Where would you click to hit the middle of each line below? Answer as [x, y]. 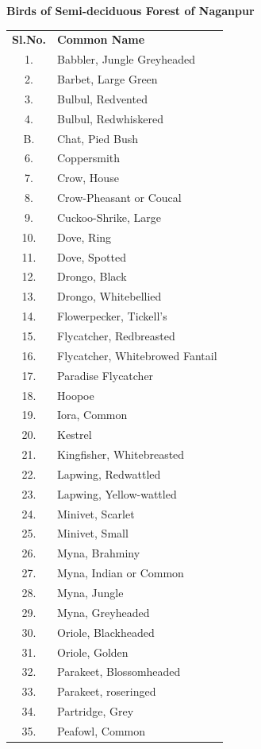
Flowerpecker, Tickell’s [112, 316]
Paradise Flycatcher [106, 375]
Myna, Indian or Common [121, 573]
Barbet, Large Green [107, 79]
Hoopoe [76, 395]
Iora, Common [92, 415]
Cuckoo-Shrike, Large [109, 217]
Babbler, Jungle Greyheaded [127, 59]
